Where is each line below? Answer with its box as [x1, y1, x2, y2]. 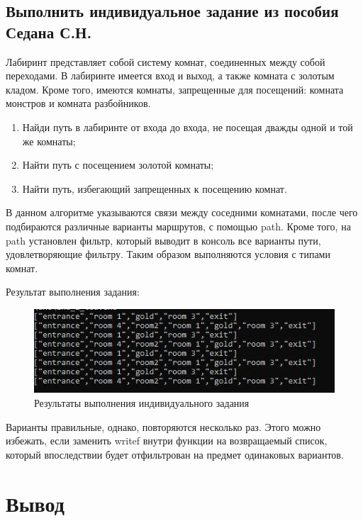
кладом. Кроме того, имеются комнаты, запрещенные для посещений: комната [6, 82, 344, 96]
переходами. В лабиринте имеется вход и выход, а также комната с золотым [6, 68, 335, 83]
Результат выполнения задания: [6, 284, 140, 299]
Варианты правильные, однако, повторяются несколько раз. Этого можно [6, 419, 321, 434]
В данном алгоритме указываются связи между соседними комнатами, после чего [6, 205, 358, 220]
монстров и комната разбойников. [6, 96, 151, 111]
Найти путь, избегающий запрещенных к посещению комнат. [22, 181, 287, 196]
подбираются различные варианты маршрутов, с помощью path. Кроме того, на [6, 218, 351, 233]
